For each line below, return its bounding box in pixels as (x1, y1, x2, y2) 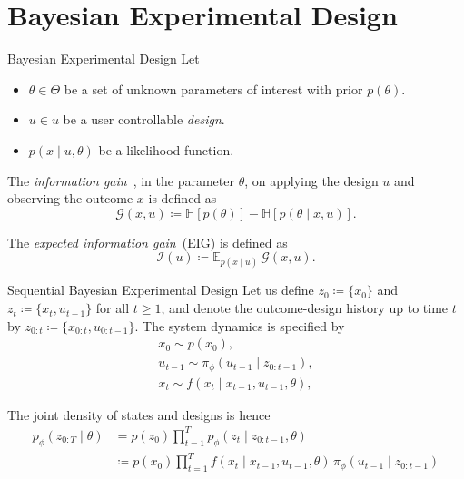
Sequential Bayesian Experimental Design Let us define (7, 280, 314, 299)
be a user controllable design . (63, 110, 225, 129)
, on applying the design (244, 171, 379, 190)
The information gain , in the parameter (7, 171, 234, 190)
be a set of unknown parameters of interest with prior (64, 79, 363, 98)
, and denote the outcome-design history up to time (161, 298, 449, 318)
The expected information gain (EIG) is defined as (7, 232, 288, 251)
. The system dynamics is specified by (134, 316, 345, 335)
